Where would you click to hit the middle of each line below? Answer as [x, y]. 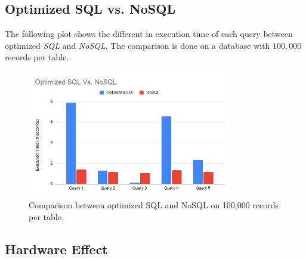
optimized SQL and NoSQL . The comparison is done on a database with [137, 45]
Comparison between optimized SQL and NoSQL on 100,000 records [154, 205]
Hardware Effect [56, 249]
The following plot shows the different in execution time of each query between [149, 34]
